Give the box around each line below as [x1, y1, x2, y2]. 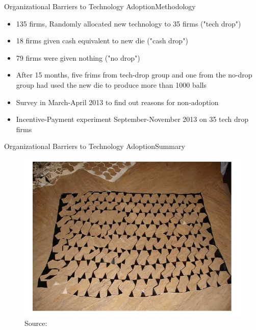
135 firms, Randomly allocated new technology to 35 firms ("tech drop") [16, 18, 241, 29]
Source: [24, 318, 47, 328]
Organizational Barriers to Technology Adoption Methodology [4, 1, 196, 11]
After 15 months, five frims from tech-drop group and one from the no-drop [16, 69, 252, 80]
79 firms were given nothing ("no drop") [16, 52, 140, 63]
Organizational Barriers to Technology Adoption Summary [4, 141, 185, 151]
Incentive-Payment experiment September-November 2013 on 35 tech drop [16, 114, 249, 124]
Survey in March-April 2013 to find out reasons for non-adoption [16, 96, 219, 107]
